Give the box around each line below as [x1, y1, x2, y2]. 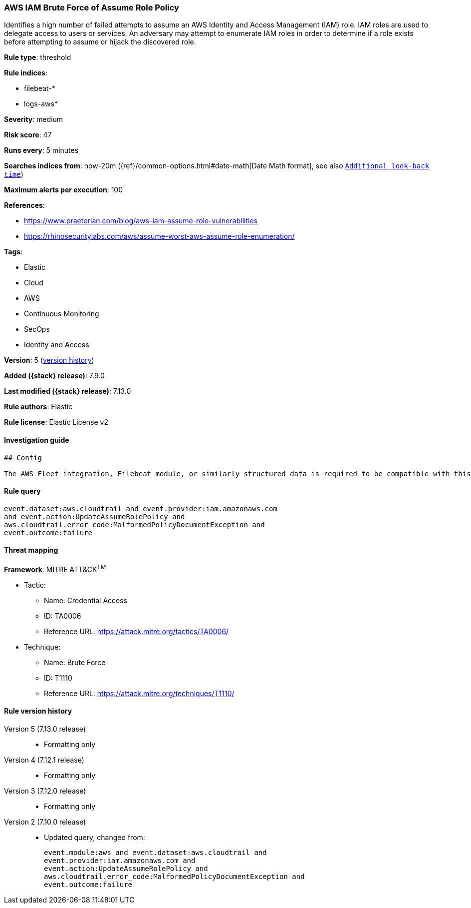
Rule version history [4, 707, 72, 716]
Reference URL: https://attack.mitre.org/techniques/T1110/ [44, 689, 235, 698]
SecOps [24, 325, 50, 334]
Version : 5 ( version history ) [4, 356, 94, 365]
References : [4, 201, 45, 210]
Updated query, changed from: [44, 833, 145, 842]
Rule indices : [4, 68, 47, 77]
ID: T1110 [44, 673, 72, 682]
